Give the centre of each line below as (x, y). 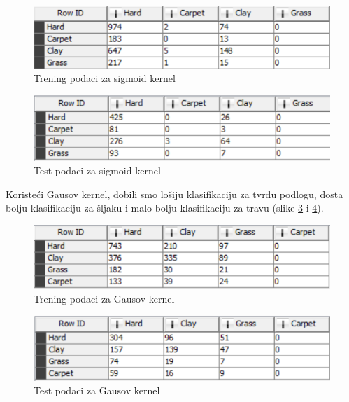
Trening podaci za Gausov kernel (104, 298)
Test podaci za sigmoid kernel (97, 171)
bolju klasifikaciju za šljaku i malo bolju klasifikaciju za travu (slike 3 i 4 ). (165, 208)
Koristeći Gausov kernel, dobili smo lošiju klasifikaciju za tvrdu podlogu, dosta (174, 194)
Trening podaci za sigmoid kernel (105, 78)
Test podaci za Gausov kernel (97, 390)
